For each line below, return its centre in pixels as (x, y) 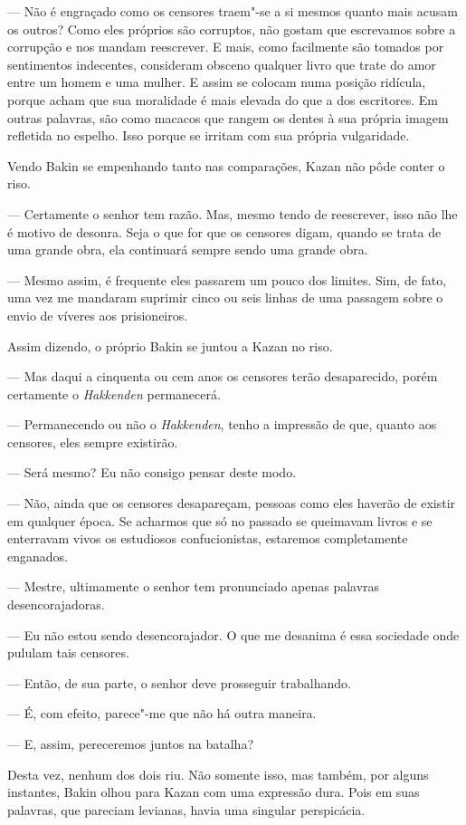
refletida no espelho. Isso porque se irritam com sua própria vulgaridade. (209, 135)
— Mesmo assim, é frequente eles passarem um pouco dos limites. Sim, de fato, (227, 279)
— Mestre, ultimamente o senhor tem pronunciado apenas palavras (194, 586)
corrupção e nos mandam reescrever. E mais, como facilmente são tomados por (226, 47)
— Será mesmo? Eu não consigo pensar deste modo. (152, 472)
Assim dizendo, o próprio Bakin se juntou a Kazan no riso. (170, 345)
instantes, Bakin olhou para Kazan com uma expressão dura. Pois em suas (214, 792)
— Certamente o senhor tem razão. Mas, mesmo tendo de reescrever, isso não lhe (233, 213)
